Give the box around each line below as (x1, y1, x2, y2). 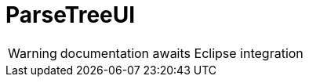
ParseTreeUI (5, 2, 136, 28)
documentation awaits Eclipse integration (60, 45, 304, 61)
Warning (8, 45, 57, 61)
